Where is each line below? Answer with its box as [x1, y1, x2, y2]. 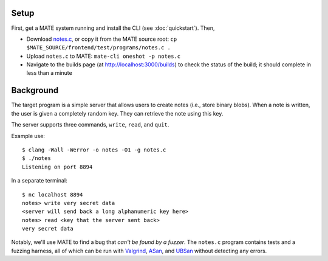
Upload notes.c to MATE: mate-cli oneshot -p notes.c [26, 52, 181, 60]
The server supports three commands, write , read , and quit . [11, 121, 169, 128]
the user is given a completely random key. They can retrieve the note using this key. [11, 110, 224, 117]
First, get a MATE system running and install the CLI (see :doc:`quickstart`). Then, [11, 24, 215, 32]
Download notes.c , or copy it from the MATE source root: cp [26, 35, 177, 43]
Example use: [11, 132, 46, 139]
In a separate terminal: [11, 177, 67, 184]
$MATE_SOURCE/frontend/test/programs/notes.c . [26, 44, 171, 51]
